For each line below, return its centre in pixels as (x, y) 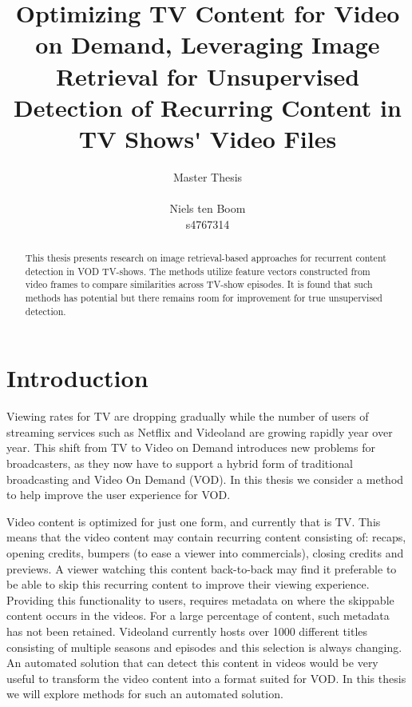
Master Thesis (208, 176)
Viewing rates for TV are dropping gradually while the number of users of (188, 416)
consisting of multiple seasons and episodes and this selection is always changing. (204, 647)
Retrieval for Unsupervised (208, 76)
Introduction (77, 378)
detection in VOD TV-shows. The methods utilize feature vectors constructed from (198, 271)
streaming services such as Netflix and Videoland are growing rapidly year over (200, 431)
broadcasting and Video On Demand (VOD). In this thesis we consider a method (205, 479)
